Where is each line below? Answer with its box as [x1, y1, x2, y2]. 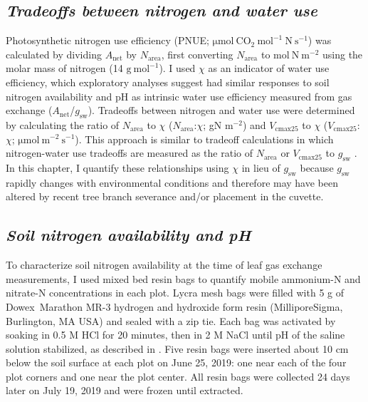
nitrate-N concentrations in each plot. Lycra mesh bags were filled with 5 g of [6, 285, 344, 300]
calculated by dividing [6, 46, 102, 61]
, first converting [161, 46, 233, 61]
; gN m [203, 117, 233, 132]
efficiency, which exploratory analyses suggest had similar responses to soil [6, 74, 330, 89]
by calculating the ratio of [6, 117, 120, 132]
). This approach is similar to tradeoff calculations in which [75, 131, 334, 146]
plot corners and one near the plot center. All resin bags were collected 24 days [6, 368, 350, 383]
